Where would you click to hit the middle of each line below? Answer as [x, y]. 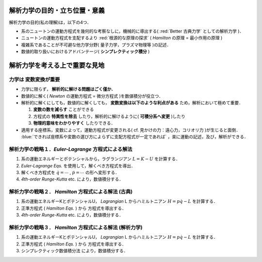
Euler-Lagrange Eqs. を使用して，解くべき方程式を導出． [78, 165]
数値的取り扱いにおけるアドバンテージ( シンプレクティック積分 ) [85, 51]
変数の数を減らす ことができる [64, 110]
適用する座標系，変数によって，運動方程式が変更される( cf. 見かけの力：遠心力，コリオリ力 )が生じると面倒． [131, 130]
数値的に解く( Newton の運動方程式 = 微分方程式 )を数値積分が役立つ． [92, 96]
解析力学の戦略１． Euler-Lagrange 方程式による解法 [71, 149]
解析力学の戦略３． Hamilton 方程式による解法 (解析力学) [76, 227]
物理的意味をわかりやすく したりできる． [74, 123]
